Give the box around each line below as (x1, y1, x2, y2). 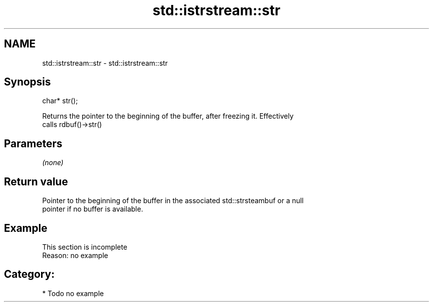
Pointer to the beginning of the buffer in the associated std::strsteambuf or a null (42, 196, 304, 205)
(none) (42, 158, 64, 167)
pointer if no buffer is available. (42, 205, 143, 214)
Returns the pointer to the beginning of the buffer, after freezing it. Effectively (42, 112, 294, 121)
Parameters (4, 137, 62, 150)
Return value (4, 175, 68, 188)
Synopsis (4, 76, 51, 88)
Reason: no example (42, 251, 108, 260)
